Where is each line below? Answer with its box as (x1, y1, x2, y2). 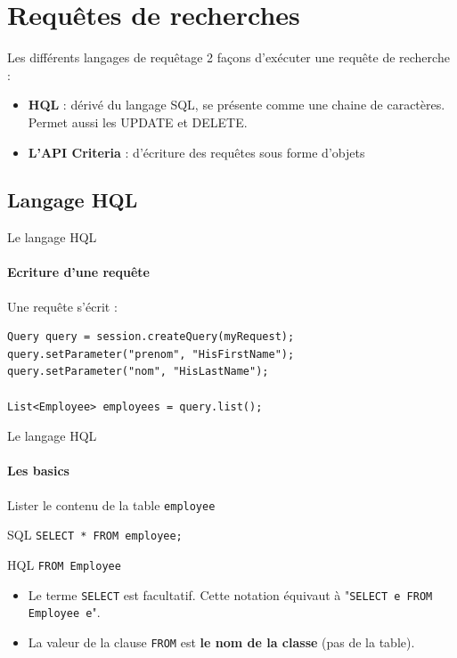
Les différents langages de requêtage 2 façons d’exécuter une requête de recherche (7, 48, 450, 67)
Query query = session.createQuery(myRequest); (7, 330, 295, 344)
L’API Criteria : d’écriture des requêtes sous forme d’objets (28, 142, 365, 161)
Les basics (7, 461, 69, 480)
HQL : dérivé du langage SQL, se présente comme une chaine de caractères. (28, 95, 445, 114)
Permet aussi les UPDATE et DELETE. (28, 112, 248, 131)
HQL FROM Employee (7, 555, 121, 573)
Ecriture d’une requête (7, 263, 150, 281)
